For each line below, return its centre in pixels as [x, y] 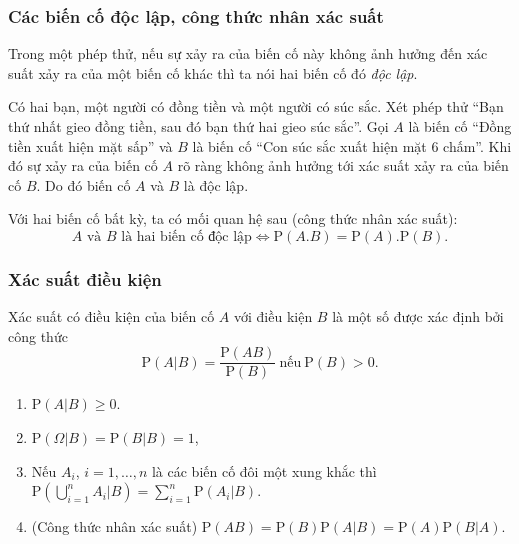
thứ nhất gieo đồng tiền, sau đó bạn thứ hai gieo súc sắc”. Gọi [198, 126]
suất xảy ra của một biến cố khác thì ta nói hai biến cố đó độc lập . [213, 72]
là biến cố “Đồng [460, 126]
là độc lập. [216, 184]
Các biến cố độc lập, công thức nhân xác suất [196, 15]
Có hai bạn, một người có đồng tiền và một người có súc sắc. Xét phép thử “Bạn [256, 106]
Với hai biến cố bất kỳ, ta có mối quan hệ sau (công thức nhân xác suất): [233, 218]
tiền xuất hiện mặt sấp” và [90, 145]
